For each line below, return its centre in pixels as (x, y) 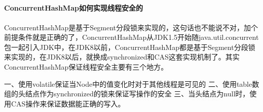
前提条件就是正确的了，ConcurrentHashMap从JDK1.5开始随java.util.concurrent (131, 37)
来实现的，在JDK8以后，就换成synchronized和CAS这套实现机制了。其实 (122, 57)
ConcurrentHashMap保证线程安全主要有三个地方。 (86, 66)
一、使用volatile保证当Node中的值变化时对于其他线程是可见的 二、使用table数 (132, 83)
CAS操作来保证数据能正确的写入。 (68, 103)
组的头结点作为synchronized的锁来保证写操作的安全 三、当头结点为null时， (127, 94)
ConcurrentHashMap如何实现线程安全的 (73, 8)
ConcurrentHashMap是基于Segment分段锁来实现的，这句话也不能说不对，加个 (131, 27)
